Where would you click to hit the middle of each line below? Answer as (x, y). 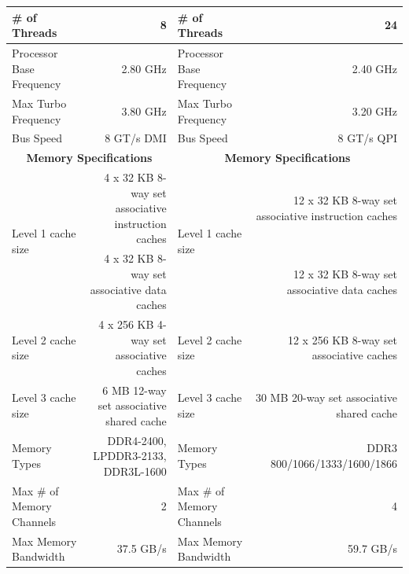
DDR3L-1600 (135, 471)
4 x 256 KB (126, 324)
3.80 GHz (144, 110)
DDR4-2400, (137, 440)
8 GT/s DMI (136, 138)
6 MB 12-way (134, 390)
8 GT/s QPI (367, 138)
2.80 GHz (144, 68)
